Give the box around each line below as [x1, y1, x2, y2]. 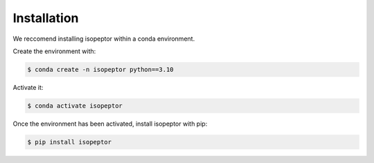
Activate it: [12, 83, 44, 91]
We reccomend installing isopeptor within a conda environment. [12, 35, 195, 43]
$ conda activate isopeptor [27, 102, 123, 110]
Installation [12, 10, 79, 26]
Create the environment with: [12, 47, 96, 55]
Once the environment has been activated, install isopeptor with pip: [12, 119, 208, 128]
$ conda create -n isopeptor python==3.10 [27, 66, 174, 73]
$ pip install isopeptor [27, 138, 112, 146]
